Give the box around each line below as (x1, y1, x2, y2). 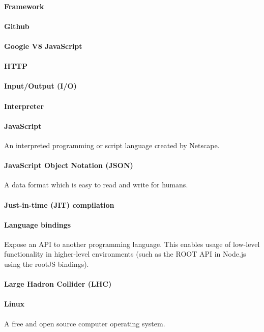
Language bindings (4, 219, 71, 230)
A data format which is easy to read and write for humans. (4, 179, 188, 190)
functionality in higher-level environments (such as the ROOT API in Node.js (4, 248, 246, 259)
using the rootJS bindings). (4, 259, 89, 269)
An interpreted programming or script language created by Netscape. (4, 140, 220, 150)
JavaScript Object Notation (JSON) (4, 160, 133, 171)
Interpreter (4, 100, 44, 111)
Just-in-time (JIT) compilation (4, 199, 114, 210)
